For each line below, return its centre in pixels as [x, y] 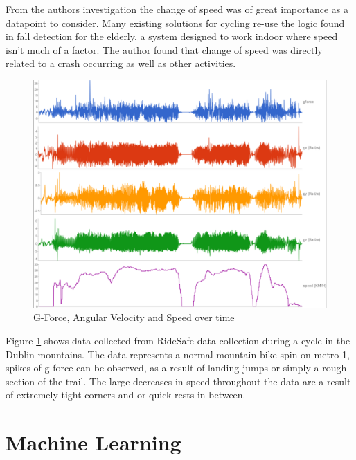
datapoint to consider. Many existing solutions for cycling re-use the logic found [175, 22]
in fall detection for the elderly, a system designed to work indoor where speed [172, 36]
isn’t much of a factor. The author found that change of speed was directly [164, 49]
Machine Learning [94, 442]
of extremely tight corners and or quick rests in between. [126, 395]
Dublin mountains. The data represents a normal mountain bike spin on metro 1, [178, 354]
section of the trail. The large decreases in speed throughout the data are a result [178, 381]
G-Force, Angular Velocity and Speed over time [134, 317]
